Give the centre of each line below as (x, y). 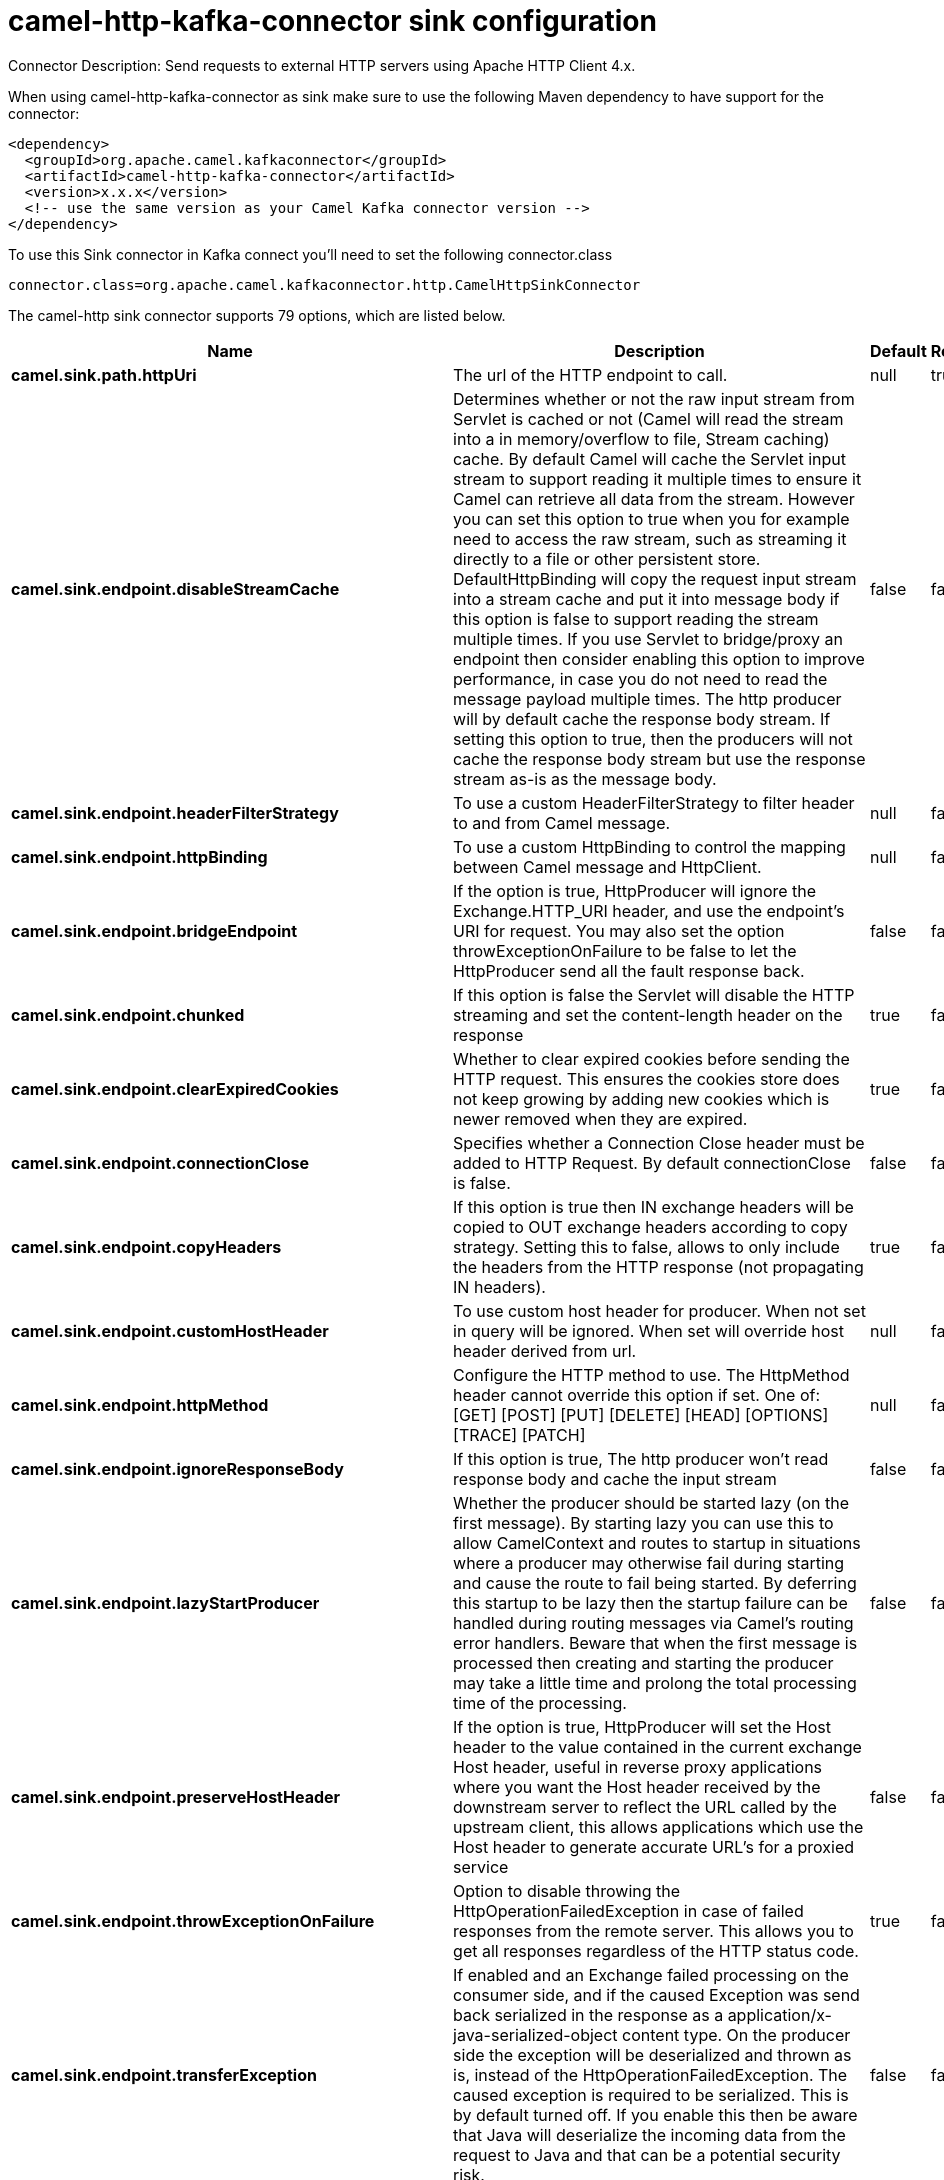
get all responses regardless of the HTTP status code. (656, 1950)
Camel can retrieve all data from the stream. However (654, 498)
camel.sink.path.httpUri (104, 374)
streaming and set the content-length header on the (648, 1014)
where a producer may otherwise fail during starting (649, 1562)
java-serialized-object (535, 2034)
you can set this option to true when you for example (651, 518)
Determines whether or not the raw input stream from (654, 398)
